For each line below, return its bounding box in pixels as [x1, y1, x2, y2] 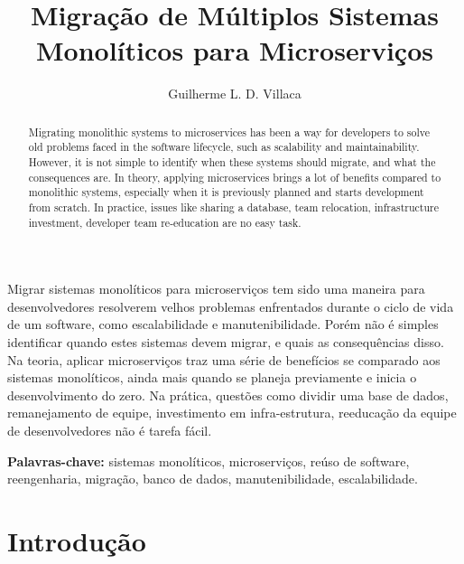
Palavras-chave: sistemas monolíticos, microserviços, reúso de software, [7, 451, 410, 470]
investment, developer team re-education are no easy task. [28, 214, 302, 230]
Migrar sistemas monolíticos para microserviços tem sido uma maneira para [7, 279, 425, 298]
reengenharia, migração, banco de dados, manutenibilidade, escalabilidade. [7, 469, 418, 488]
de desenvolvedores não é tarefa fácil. [7, 421, 212, 440]
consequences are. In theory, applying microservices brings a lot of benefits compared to [28, 169, 441, 184]
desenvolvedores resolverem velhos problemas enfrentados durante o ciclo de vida [7, 296, 454, 315]
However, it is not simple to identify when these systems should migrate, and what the [28, 155, 436, 170]
